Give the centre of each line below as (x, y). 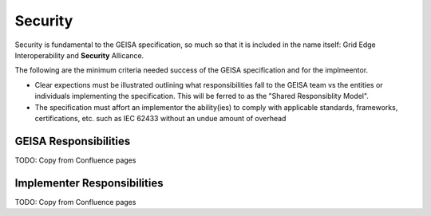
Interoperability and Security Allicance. (79, 55)
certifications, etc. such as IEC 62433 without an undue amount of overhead (160, 118)
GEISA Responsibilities (73, 141)
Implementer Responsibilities (89, 183)
